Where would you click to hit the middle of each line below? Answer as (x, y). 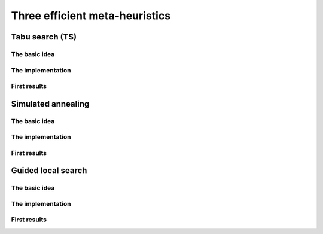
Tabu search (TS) (44, 37)
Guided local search (49, 171)
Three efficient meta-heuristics (91, 16)
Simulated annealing (50, 104)
